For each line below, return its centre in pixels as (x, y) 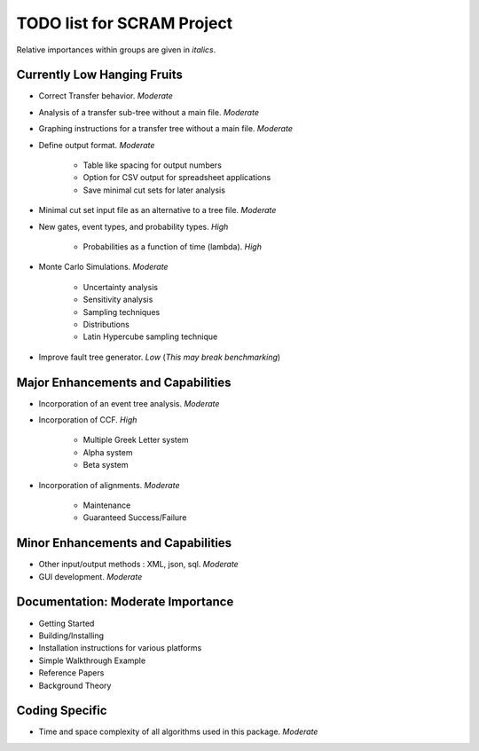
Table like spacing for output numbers (152, 165)
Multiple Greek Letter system (136, 440)
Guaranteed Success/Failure (135, 518)
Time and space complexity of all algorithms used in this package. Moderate (178, 731)
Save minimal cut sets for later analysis (154, 190)
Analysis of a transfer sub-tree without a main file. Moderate (149, 112)
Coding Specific (62, 711)
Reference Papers (71, 673)
